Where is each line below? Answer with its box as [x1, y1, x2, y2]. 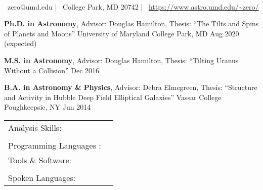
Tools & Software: [8, 154, 72, 166]
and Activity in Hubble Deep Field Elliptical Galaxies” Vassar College [4, 91, 222, 102]
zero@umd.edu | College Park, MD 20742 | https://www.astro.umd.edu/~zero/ [7, 1, 259, 12]
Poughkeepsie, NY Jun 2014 [4, 102, 91, 112]
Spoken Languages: [8, 171, 76, 183]
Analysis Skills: [8, 121, 62, 133]
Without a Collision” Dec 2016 [4, 65, 100, 75]
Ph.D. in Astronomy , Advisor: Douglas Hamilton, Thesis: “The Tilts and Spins [4, 18, 259, 29]
